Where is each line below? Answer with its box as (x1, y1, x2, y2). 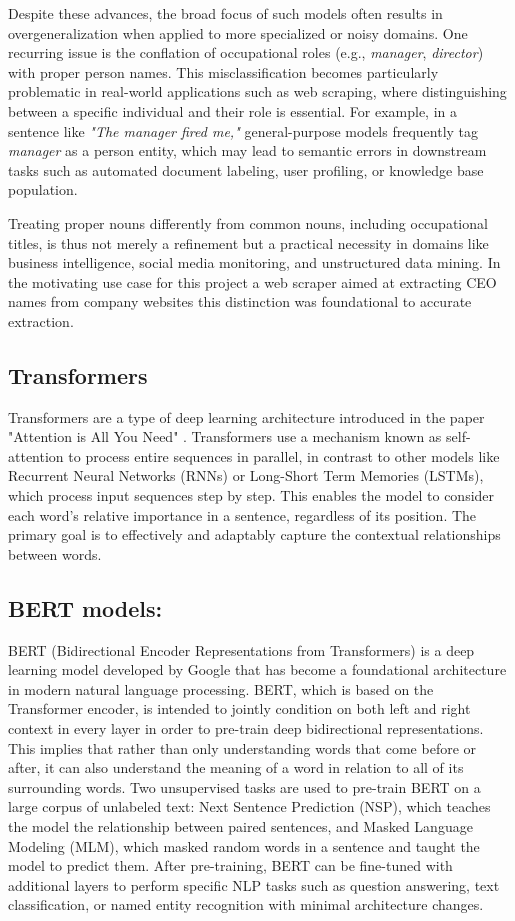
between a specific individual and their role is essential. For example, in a (8, 100, 458, 121)
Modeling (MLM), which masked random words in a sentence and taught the (8, 835, 480, 856)
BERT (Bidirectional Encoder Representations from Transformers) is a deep (8, 639, 475, 660)
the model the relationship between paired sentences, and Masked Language (8, 816, 473, 836)
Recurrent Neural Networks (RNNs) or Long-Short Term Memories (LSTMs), (8, 465, 484, 486)
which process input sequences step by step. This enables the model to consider (8, 485, 495, 506)
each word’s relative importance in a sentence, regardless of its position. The (8, 504, 477, 525)
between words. (8, 543, 102, 564)
